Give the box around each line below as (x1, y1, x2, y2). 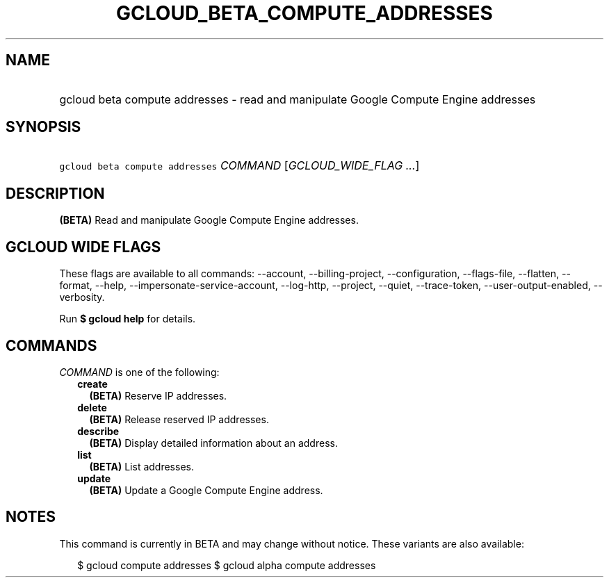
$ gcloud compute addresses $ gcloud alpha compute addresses (77, 559, 376, 571)
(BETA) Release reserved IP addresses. (89, 413, 269, 425)
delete (77, 401, 107, 413)
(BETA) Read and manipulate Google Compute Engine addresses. (59, 214, 359, 227)
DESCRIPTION (6, 184, 105, 202)
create (77, 377, 108, 390)
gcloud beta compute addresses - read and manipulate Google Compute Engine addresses (59, 92, 536, 106)
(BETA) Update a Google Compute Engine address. (89, 484, 323, 496)
